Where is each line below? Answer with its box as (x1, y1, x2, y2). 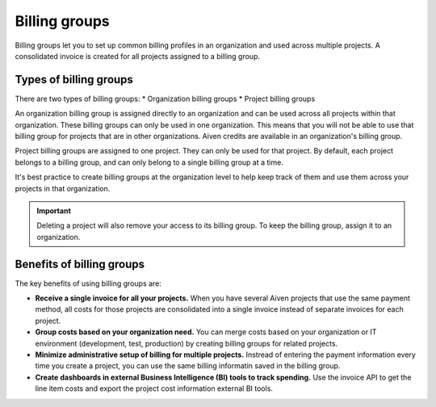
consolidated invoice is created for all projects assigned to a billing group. (15, 51, 260, 61)
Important (36, 206, 72, 216)
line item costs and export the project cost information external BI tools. (35, 384, 274, 393)
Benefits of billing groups (15, 257, 145, 271)
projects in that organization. (15, 183, 111, 193)
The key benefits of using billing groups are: (15, 279, 161, 288)
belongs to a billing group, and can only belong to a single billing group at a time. (15, 157, 284, 167)
